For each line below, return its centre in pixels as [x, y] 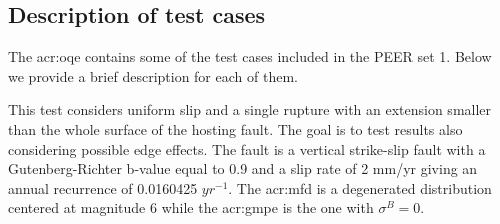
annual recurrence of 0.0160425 [103, 187]
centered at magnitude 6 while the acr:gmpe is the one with [191, 207]
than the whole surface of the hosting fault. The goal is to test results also [235, 128]
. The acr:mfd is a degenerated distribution [360, 187]
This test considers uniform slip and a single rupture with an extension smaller [250, 109]
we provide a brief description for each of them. [153, 75]
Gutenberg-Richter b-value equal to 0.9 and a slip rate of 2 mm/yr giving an [243, 168]
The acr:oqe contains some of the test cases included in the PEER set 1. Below [250, 56]
